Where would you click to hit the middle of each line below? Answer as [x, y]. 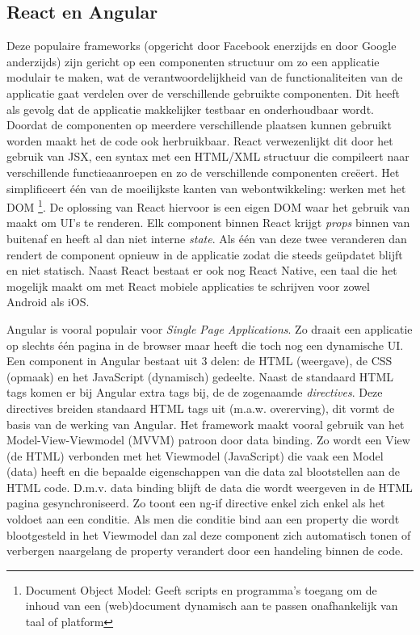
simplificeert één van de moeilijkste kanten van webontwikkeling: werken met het [206, 188]
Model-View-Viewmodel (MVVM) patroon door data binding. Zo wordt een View [208, 440]
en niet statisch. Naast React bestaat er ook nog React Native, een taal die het [202, 270]
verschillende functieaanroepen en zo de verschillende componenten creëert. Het [203, 172]
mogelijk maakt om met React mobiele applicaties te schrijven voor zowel [188, 286]
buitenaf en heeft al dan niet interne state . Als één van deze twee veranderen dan [207, 238]
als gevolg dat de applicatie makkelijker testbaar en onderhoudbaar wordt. [190, 109]
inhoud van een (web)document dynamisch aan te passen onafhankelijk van [212, 606]
